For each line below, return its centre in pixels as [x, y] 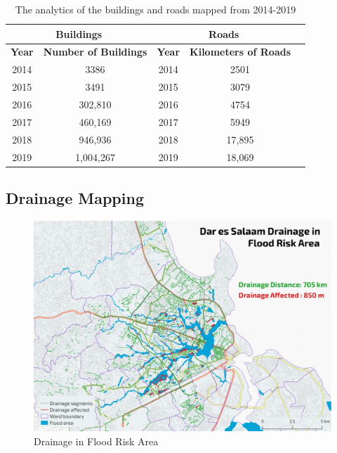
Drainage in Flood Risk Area [96, 441]
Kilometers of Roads [240, 52]
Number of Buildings [95, 52]
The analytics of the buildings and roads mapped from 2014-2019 [156, 9]
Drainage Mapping [75, 197]
